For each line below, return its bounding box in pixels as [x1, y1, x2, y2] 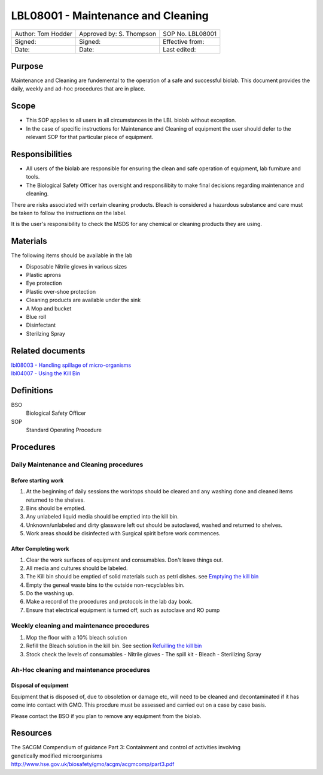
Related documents [11, 345, 86, 356]
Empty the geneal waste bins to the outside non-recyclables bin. [26, 581, 185, 589]
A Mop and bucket [26, 304, 72, 312]
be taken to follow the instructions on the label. [11, 210, 127, 216]
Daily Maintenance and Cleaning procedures [11, 460, 144, 469]
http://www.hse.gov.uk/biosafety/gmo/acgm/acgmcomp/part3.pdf [11, 761, 175, 768]
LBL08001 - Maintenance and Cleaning [11, 9, 209, 22]
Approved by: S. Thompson [78, 29, 157, 38]
